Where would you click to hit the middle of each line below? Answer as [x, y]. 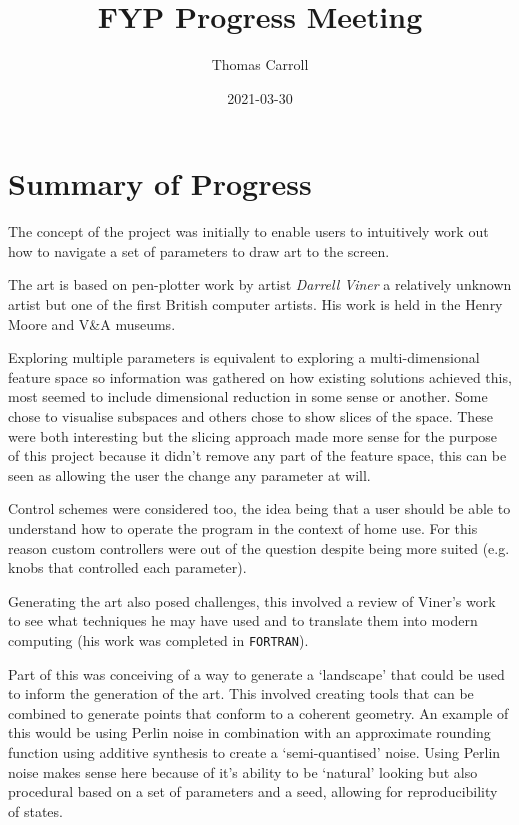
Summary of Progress [160, 183]
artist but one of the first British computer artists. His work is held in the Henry [255, 304]
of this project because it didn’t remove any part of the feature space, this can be [257, 455]
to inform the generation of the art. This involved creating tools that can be [241, 693]
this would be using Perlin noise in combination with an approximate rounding [249, 732]
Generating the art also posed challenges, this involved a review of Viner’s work [252, 600]
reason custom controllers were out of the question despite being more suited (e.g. [259, 547]
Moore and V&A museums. [92, 323]
